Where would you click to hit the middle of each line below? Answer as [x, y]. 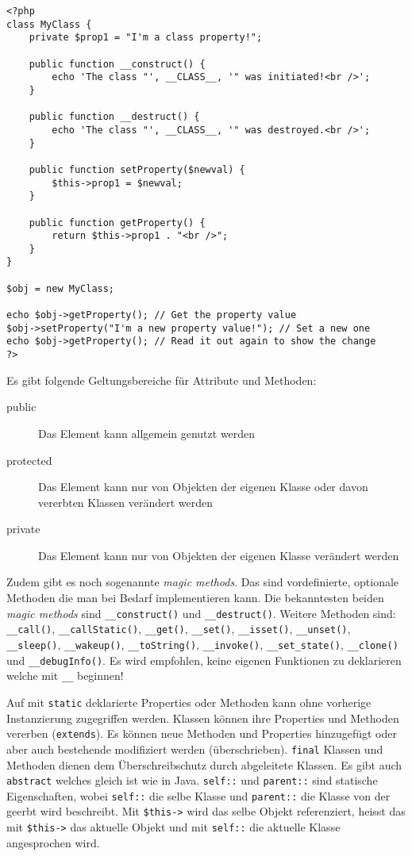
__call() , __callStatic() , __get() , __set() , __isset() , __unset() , [179, 629]
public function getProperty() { [117, 223]
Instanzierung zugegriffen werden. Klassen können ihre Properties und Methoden [203, 718]
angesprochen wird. [53, 842]
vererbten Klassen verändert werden [126, 502]
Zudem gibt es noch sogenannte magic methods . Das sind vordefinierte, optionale [203, 582]
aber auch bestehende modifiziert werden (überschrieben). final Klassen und [195, 749]
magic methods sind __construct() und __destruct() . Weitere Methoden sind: [201, 613]
